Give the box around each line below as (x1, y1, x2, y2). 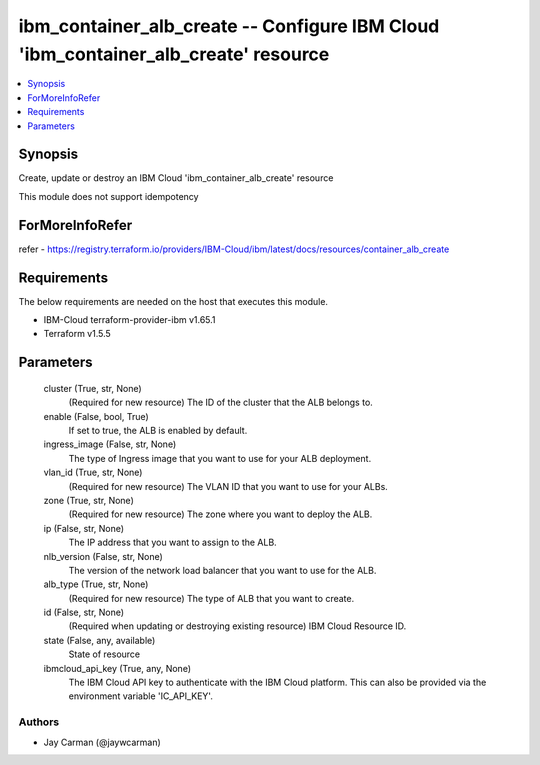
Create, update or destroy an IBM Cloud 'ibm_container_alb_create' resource (18, 172, 334, 184)
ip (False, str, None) (43, 522, 125, 534)
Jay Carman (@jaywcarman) (43, 736, 162, 748)
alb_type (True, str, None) (43, 578, 149, 590)
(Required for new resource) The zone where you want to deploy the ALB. (68, 508, 373, 520)
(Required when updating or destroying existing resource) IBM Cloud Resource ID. (68, 620, 407, 632)
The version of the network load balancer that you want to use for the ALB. (68, 564, 377, 576)
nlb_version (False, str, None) (43, 550, 164, 562)
